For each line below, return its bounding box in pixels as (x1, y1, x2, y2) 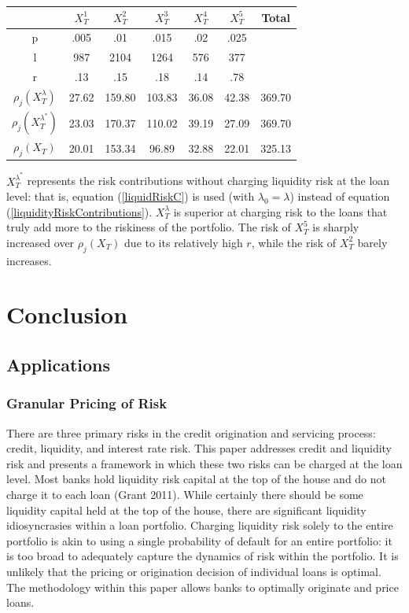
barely (357, 234, 388, 250)
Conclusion (6, 298, 128, 331)
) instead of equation (289, 188, 390, 205)
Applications (6, 353, 111, 377)
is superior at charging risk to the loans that (173, 203, 388, 220)
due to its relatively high (124, 234, 243, 250)
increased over (6, 234, 75, 250)
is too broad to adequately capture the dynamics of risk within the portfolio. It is (6, 548, 399, 564)
